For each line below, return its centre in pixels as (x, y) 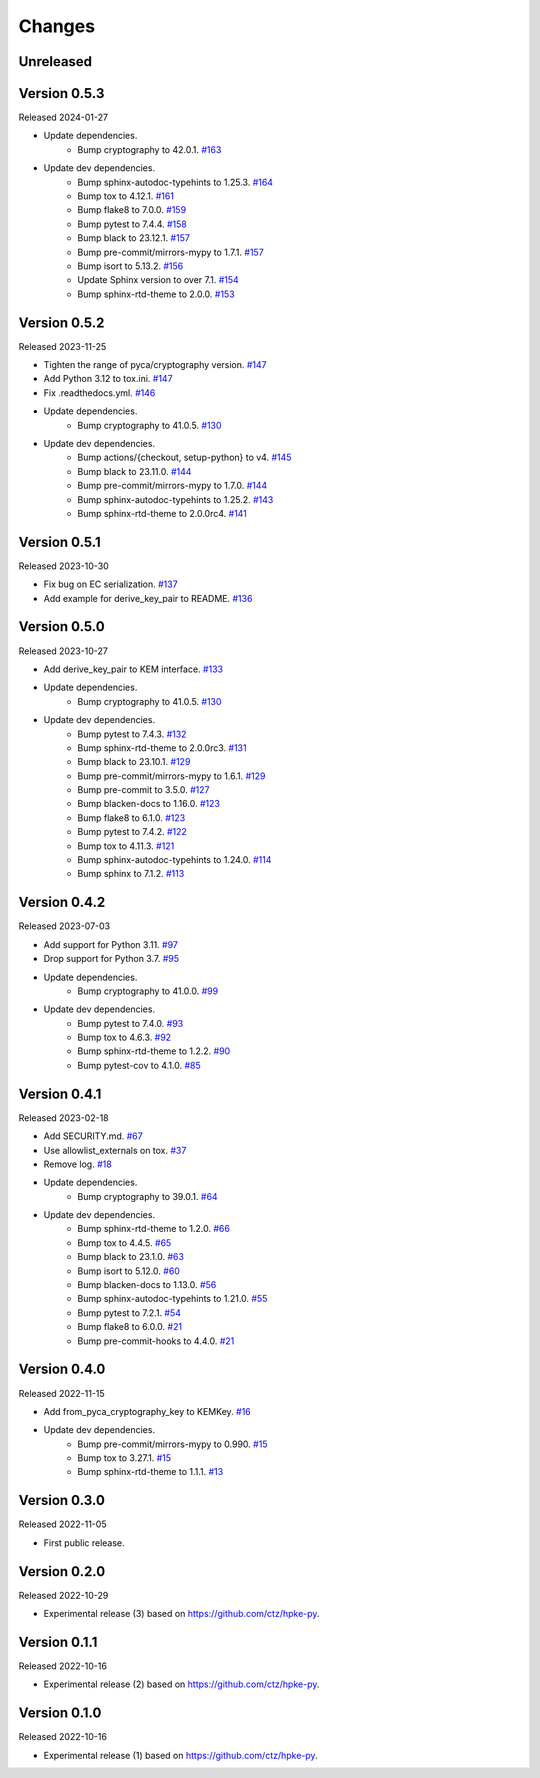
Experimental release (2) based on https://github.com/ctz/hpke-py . (181, 1684)
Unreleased (55, 61)
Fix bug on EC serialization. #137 (111, 584)
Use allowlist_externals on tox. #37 (115, 1150)
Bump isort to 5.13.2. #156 (130, 266)
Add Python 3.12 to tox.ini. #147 (108, 379)
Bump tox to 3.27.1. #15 (124, 1458)
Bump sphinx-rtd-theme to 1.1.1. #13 (150, 1472)
